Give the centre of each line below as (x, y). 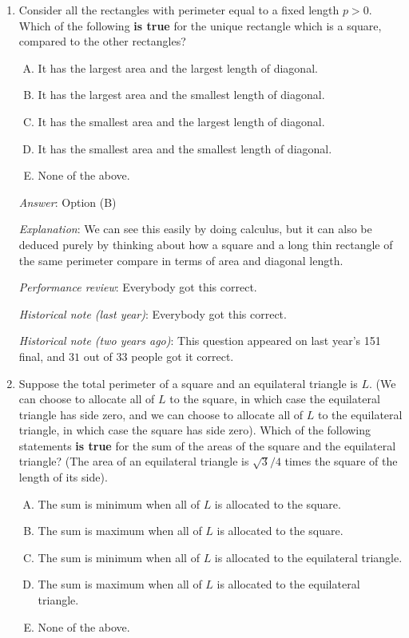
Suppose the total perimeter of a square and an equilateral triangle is (188, 383)
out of (98, 356)
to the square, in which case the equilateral (275, 399)
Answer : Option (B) (68, 202)
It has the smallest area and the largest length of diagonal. (181, 121)
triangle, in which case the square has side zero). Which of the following (195, 430)
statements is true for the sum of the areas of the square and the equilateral (207, 445)
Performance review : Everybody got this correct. (138, 287)
